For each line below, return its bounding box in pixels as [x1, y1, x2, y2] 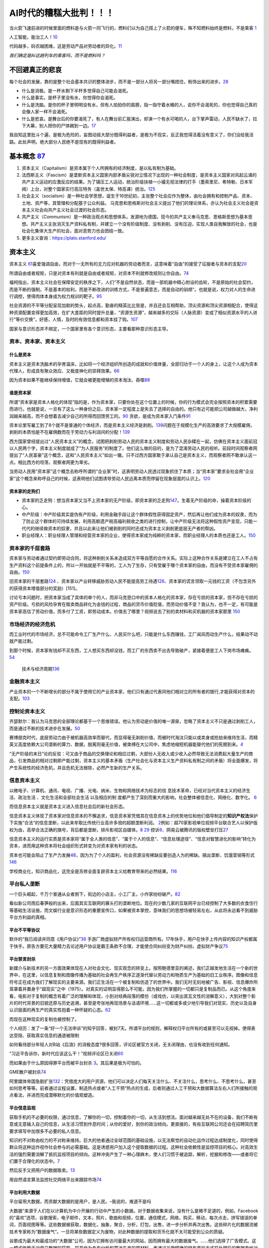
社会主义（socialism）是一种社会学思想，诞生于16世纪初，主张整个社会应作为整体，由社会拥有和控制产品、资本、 [21, 193, 255, 199]
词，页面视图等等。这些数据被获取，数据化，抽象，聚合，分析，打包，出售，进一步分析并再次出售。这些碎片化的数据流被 [9, 1222, 258, 1228]
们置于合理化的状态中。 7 [9, 1158, 60, 1164]
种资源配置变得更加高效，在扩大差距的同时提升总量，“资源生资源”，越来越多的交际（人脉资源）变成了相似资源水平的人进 [9, 310, 258, 315]
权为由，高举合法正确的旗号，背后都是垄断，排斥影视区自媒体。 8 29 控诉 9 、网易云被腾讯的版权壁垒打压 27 [9, 827, 229, 833]
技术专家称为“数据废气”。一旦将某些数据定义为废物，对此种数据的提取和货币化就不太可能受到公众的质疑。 [9, 1229, 227, 1235]
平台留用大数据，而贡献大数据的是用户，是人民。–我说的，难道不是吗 [9, 1199, 151, 1205]
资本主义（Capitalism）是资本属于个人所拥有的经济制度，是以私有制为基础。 [21, 165, 179, 171]
